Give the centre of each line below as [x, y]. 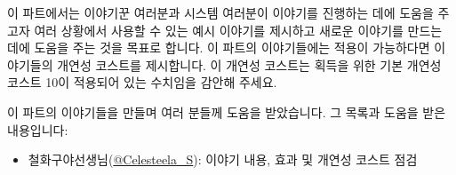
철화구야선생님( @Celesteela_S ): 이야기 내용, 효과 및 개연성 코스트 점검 [223, 159]
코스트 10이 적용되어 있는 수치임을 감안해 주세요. [142, 82]
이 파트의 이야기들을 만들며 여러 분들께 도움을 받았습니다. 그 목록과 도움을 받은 [227, 111]
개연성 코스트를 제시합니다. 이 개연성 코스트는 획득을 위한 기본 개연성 [249, 64]
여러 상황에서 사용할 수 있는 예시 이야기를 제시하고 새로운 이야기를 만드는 [238, 30]
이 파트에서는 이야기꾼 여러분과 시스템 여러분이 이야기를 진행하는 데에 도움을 [220, 12]
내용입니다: [38, 129]
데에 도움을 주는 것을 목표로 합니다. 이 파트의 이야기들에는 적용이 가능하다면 [219, 48]
